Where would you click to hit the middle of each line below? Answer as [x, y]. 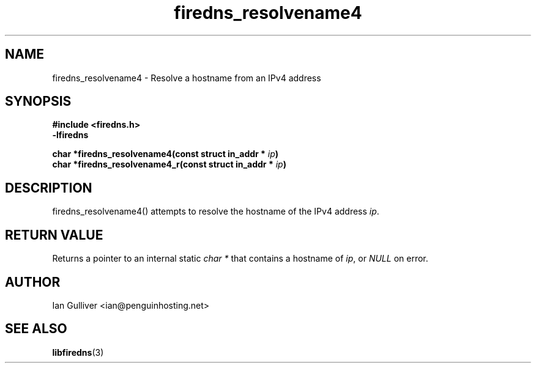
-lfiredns [70, 135]
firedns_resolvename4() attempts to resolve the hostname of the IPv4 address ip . [216, 212]
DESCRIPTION [49, 188]
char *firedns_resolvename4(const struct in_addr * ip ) [166, 154]
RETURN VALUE [54, 235]
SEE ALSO [36, 329]
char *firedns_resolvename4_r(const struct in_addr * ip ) [169, 164]
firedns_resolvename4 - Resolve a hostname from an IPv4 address [187, 78]
